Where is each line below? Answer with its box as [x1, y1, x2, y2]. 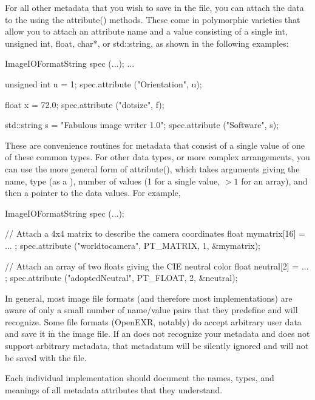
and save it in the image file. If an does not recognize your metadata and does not [5, 327, 310, 340]
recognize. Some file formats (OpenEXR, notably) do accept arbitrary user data [5, 315, 302, 328]
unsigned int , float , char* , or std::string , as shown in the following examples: [5, 36, 289, 49]
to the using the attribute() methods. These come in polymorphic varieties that [5, 13, 300, 25]
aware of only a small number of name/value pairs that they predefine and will [5, 303, 298, 316]
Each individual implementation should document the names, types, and [5, 371, 274, 384]
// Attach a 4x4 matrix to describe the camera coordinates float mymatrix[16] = [5, 227, 305, 240]
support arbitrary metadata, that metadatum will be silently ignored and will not [5, 339, 309, 352]
